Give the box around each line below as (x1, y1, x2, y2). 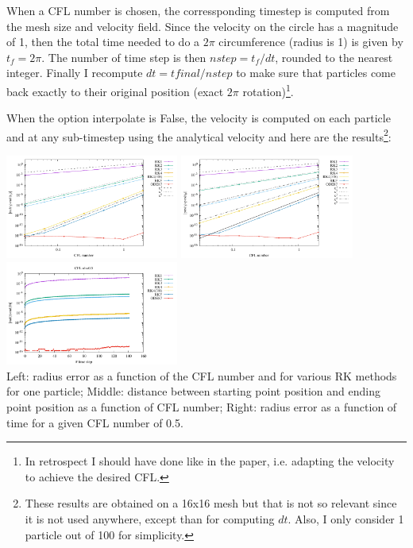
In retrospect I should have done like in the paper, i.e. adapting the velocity (25, 453, 395, 469)
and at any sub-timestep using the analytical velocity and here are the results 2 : (6, 125, 392, 145)
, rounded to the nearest (275, 48, 393, 65)
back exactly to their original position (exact (6, 83, 224, 99)
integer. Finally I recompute (6, 64, 143, 81)
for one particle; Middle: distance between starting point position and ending (6, 383, 380, 399)
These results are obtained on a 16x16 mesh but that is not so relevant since (25, 495, 397, 511)
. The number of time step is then (41, 48, 206, 65)
